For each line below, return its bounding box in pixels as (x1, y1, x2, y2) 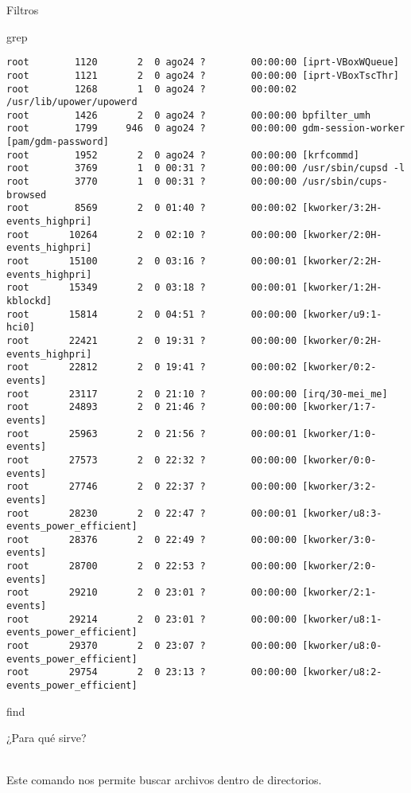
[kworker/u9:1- (302, 308, 382, 320)
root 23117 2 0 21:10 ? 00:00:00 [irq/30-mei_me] (6, 388, 388, 400)
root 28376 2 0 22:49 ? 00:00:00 (6, 533, 297, 545)
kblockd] (6, 295, 52, 307)
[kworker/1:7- (302, 401, 377, 413)
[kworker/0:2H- (302, 334, 382, 346)
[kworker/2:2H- (302, 256, 382, 268)
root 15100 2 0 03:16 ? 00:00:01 (6, 256, 297, 268)
